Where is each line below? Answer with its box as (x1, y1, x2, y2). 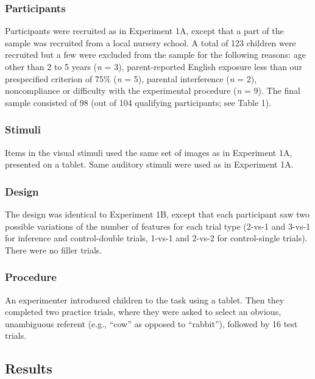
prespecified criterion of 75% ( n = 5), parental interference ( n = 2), (5, 72, 257, 85)
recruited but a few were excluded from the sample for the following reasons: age (5, 48, 306, 61)
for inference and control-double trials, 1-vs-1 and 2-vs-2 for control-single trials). (5, 232, 308, 244)
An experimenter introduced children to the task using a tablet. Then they (5, 293, 285, 306)
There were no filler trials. (5, 243, 102, 256)
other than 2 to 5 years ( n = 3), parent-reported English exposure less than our (5, 60, 302, 73)
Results (5, 359, 52, 378)
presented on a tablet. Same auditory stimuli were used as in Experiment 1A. (5, 158, 294, 171)
